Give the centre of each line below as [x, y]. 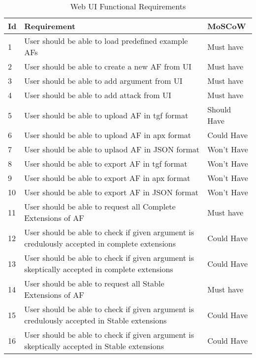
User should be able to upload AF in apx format [108, 135]
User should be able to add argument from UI [103, 81]
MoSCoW [227, 26]
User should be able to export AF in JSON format [111, 192]
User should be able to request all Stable [94, 283]
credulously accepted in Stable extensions [96, 320]
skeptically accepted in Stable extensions [94, 346]
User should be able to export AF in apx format [107, 178]
